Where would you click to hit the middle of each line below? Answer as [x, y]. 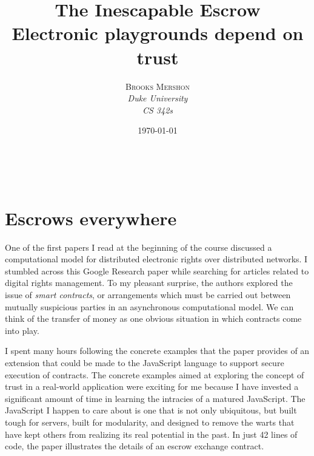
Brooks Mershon [158, 86]
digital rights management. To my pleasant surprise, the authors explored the [149, 283]
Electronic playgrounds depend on [158, 33]
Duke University [158, 98]
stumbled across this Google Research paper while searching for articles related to [157, 271]
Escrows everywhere [91, 218]
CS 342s [158, 110]
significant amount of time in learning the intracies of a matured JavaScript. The [155, 398]
